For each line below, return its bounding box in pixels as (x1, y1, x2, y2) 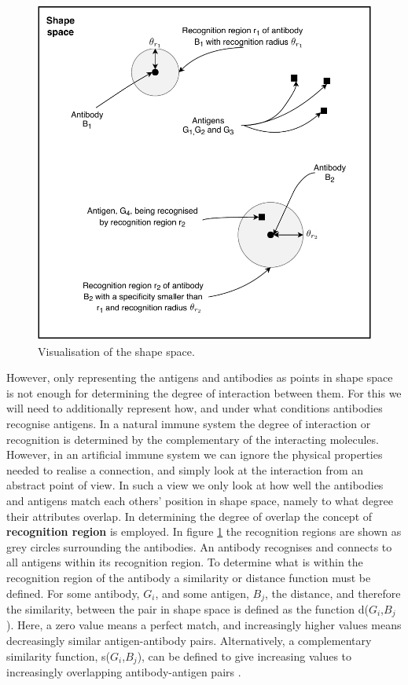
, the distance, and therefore (264, 584, 401, 601)
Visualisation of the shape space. (38, 342, 195, 359)
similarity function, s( (6, 647, 111, 664)
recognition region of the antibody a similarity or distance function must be (6, 569, 371, 585)
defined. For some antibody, (6, 584, 140, 601)
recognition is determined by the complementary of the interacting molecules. (6, 430, 379, 447)
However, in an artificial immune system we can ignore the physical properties (6, 446, 383, 463)
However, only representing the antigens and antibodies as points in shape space (6, 369, 393, 386)
